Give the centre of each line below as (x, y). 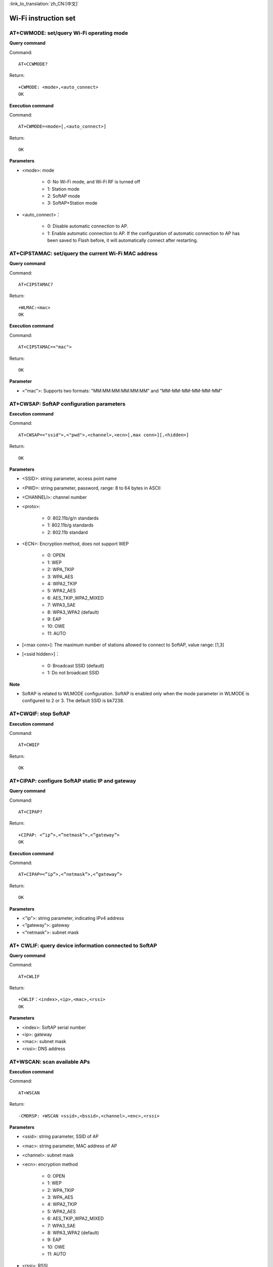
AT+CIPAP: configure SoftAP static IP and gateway (73, 780)
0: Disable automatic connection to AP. (88, 226)
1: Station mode (63, 189)
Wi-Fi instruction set (42, 18)
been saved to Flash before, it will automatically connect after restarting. (123, 240)
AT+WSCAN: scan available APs (50, 1062)
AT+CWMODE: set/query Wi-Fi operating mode (69, 33)
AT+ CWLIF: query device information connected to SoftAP (83, 945)
